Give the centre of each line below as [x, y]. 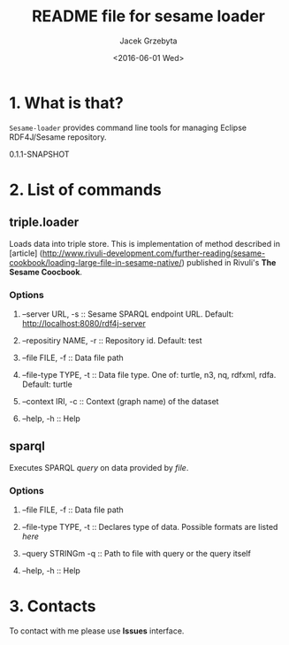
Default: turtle [47, 384]
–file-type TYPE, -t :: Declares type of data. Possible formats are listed [150, 527]
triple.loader [44, 223]
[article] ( [26, 253]
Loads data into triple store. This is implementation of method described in [145, 243]
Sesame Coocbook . [46, 272]
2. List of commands [85, 190]
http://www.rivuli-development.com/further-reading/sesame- [154, 253]
